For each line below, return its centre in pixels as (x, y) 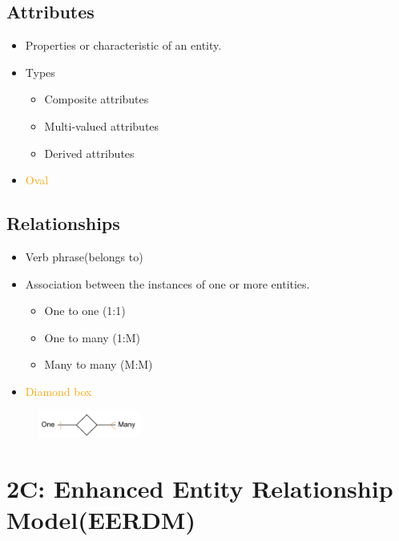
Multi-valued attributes (102, 125)
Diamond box (58, 391)
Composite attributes (97, 99)
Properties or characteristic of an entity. (123, 45)
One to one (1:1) (85, 311)
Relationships (63, 223)
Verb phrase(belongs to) (84, 256)
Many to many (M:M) (99, 364)
